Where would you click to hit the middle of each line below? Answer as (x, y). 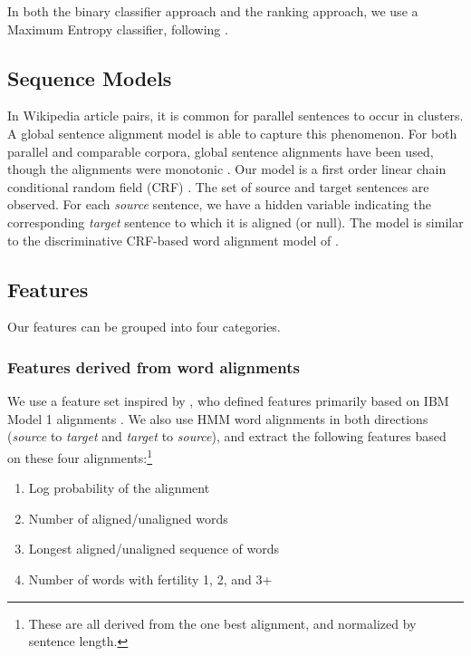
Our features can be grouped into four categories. (144, 327)
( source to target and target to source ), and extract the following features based (227, 436)
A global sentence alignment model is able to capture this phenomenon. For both (232, 133)
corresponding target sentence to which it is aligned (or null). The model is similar (235, 222)
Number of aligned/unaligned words (128, 518)
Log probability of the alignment (119, 488)
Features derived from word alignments (154, 367)
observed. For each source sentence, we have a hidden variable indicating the (219, 204)
